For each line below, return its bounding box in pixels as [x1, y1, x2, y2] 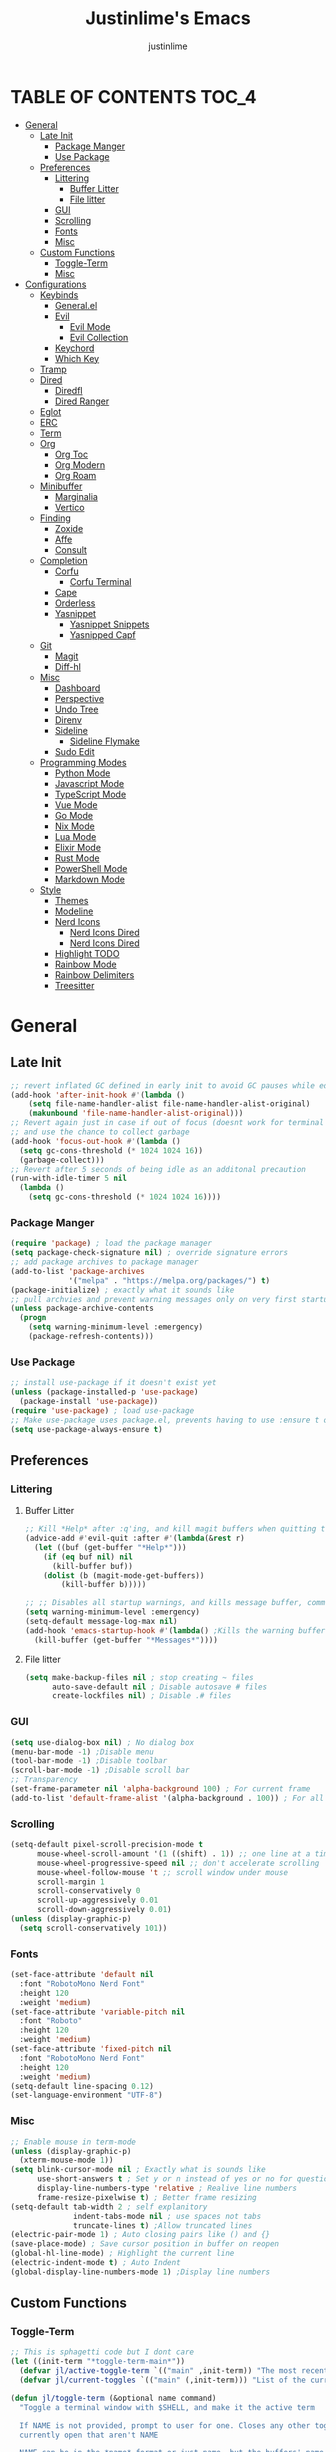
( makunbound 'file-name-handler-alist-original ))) [28, 1108, 244, 1119]
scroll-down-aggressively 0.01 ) [36, 1905, 172, 1915]
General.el [54, 299, 98, 311]
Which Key [54, 352, 100, 364]
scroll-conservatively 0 [36, 1886, 141, 1896]
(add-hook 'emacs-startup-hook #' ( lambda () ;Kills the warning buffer [24, 1625, 326, 1636]
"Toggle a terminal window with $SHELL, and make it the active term [19, 2402, 315, 2412]
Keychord [54, 342, 95, 354]
